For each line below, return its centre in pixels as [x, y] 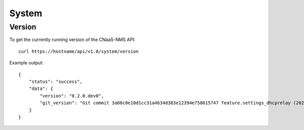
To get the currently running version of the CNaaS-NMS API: [72, 40]
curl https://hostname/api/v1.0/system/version [79, 51]
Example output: [26, 63]
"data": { [41, 89]
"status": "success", [56, 82]
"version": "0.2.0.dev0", [72, 96]
